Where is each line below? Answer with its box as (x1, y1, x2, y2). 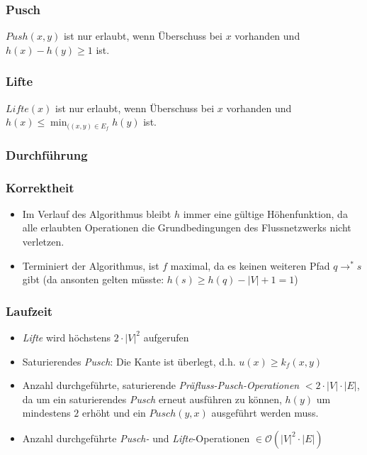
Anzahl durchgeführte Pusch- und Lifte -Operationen (22, 430, 250, 445)
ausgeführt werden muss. (211, 405, 319, 420)
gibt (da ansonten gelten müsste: (22, 272, 164, 287)
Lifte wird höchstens (22, 329, 111, 344)
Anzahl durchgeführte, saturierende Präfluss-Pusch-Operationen (22, 378, 300, 393)
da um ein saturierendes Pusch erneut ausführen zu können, (22, 391, 282, 406)
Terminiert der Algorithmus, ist (22, 258, 159, 273)
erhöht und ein (81, 405, 146, 420)
